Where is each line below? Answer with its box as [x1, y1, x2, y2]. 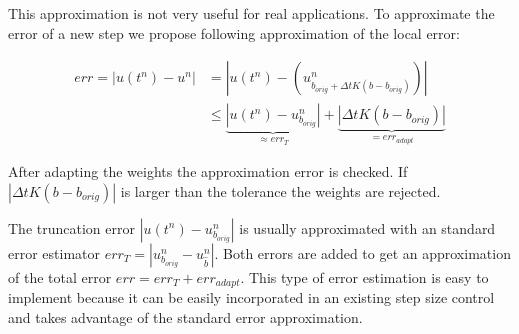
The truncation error [8, 217, 135, 238]
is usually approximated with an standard [239, 217, 496, 238]
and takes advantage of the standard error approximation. [8, 306, 363, 327]
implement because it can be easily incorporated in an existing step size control [8, 287, 495, 308]
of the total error [8, 266, 112, 287]
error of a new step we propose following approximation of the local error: [8, 22, 460, 43]
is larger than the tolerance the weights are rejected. [120, 180, 441, 201]
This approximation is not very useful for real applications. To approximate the [8, 3, 495, 23]
